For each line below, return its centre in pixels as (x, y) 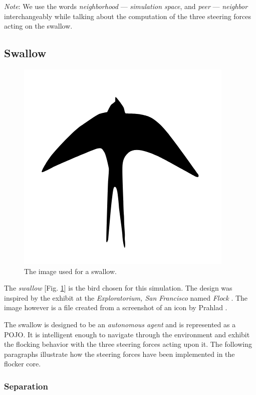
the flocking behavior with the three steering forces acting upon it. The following (128, 344)
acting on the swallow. (38, 26)
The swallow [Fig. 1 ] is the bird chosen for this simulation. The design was (118, 288)
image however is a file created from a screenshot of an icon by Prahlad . (116, 307)
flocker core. (23, 364)
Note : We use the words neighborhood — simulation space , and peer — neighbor (126, 6)
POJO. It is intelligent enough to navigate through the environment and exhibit (127, 334)
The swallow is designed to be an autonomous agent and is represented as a (120, 324)
